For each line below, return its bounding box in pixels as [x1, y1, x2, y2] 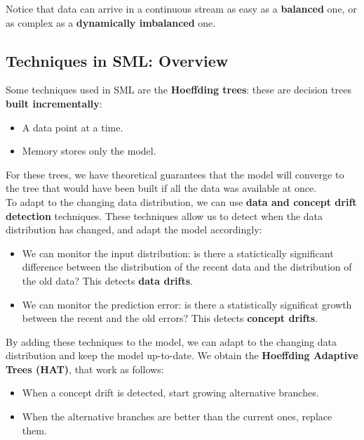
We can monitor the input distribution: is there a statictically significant [22, 245, 334, 260]
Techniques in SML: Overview [6, 49, 229, 71]
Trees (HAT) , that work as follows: [6, 361, 164, 376]
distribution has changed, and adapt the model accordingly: [6, 222, 262, 237]
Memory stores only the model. [22, 143, 156, 158]
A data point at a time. [22, 119, 123, 134]
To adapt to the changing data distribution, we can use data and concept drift [6, 194, 357, 209]
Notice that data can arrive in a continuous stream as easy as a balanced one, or [6, 1, 357, 15]
